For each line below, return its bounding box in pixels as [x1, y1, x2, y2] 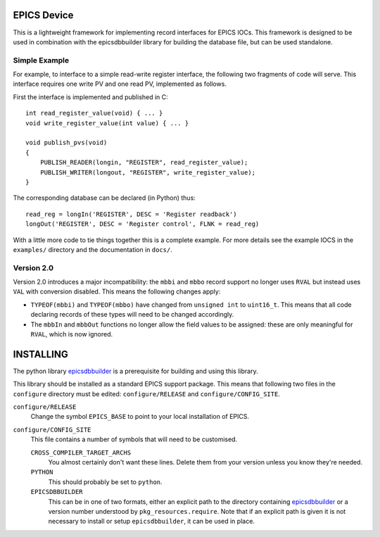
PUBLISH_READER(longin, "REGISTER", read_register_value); [39, 158, 248, 167]
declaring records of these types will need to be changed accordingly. [30, 310, 234, 319]
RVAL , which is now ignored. [30, 330, 113, 338]
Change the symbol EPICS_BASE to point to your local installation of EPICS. [30, 412, 250, 421]
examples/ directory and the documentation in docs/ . [13, 245, 172, 253]
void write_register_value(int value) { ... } [25, 119, 189, 127]
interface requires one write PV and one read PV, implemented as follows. [13, 80, 227, 88]
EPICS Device [13, 9, 74, 21]
